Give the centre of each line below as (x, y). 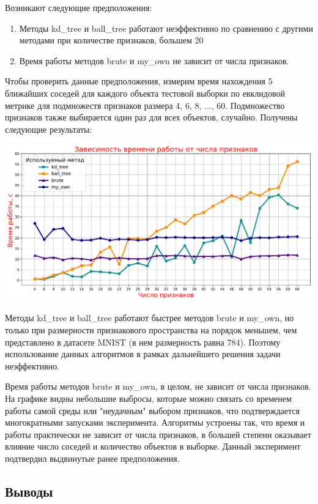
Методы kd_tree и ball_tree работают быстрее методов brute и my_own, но (150, 318)
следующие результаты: (49, 129)
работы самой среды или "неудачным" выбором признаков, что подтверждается (152, 410)
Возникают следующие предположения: (79, 7)
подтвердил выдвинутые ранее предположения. (92, 458)
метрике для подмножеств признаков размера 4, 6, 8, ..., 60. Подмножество (145, 105)
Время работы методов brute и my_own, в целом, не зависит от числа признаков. (158, 386)
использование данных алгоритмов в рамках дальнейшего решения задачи (143, 354)
